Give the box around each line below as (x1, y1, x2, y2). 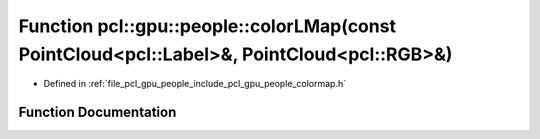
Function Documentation (18, 104, 177, 121)
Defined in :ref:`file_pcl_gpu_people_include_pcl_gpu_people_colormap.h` (43, 78, 347, 90)
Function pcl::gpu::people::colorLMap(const (18, 15, 397, 37)
